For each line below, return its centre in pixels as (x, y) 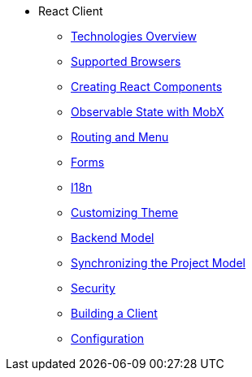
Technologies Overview (134, 36)
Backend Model (113, 238)
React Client (71, 11)
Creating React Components (147, 87)
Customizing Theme (125, 212)
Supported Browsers (126, 61)
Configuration (108, 338)
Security (93, 288)
